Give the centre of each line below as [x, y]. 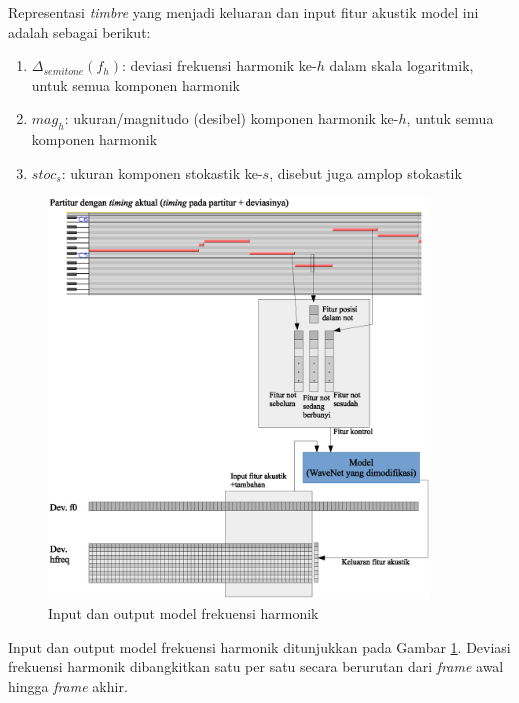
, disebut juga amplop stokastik [365, 172]
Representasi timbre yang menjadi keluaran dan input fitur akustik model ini [243, 12]
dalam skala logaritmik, [401, 65]
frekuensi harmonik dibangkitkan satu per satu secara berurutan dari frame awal [256, 666]
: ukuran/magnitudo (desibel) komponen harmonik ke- [231, 118]
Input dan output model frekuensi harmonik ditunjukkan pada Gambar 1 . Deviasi [259, 646]
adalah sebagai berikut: [79, 31]
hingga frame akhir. [68, 685]
